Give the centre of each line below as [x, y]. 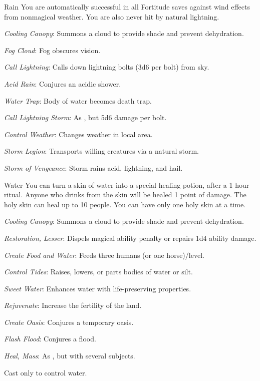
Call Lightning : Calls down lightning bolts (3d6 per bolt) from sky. [107, 67]
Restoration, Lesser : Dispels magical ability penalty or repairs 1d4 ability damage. [130, 238]
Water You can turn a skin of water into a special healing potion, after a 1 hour [127, 184]
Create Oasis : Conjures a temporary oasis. [69, 322]
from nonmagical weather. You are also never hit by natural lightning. [112, 16]
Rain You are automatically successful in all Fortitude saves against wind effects [127, 7]
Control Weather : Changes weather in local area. [78, 134]
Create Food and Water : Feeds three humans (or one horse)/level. [104, 255]
